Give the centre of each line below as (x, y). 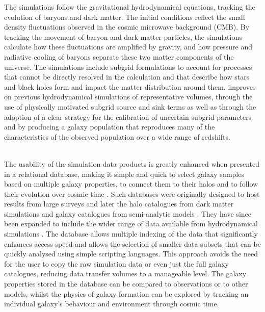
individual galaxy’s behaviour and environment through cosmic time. (112, 304)
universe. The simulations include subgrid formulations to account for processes (128, 67)
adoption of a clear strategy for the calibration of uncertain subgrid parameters (128, 116)
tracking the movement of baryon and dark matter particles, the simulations (123, 36)
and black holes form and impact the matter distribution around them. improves (130, 86)
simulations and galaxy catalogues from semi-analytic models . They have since (128, 213)
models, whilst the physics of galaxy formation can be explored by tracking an (126, 293)
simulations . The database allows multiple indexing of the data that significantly (131, 234)
